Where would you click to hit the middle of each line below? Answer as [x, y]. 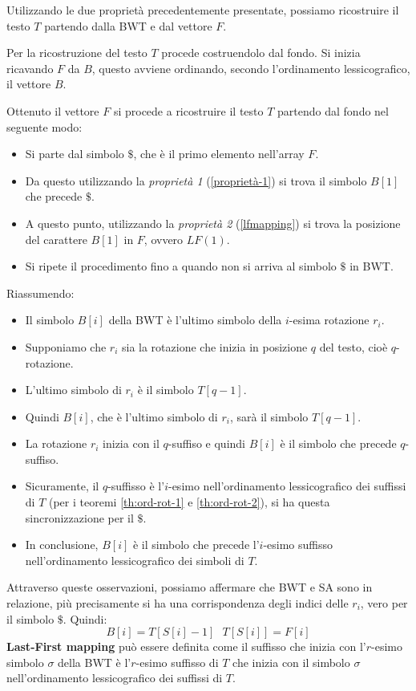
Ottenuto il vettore [53, 110]
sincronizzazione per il [79, 517]
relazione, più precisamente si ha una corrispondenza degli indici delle [178, 603]
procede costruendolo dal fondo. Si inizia [261, 53]
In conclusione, [62, 545]
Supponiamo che [66, 346]
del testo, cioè [353, 346]
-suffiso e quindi [206, 443]
